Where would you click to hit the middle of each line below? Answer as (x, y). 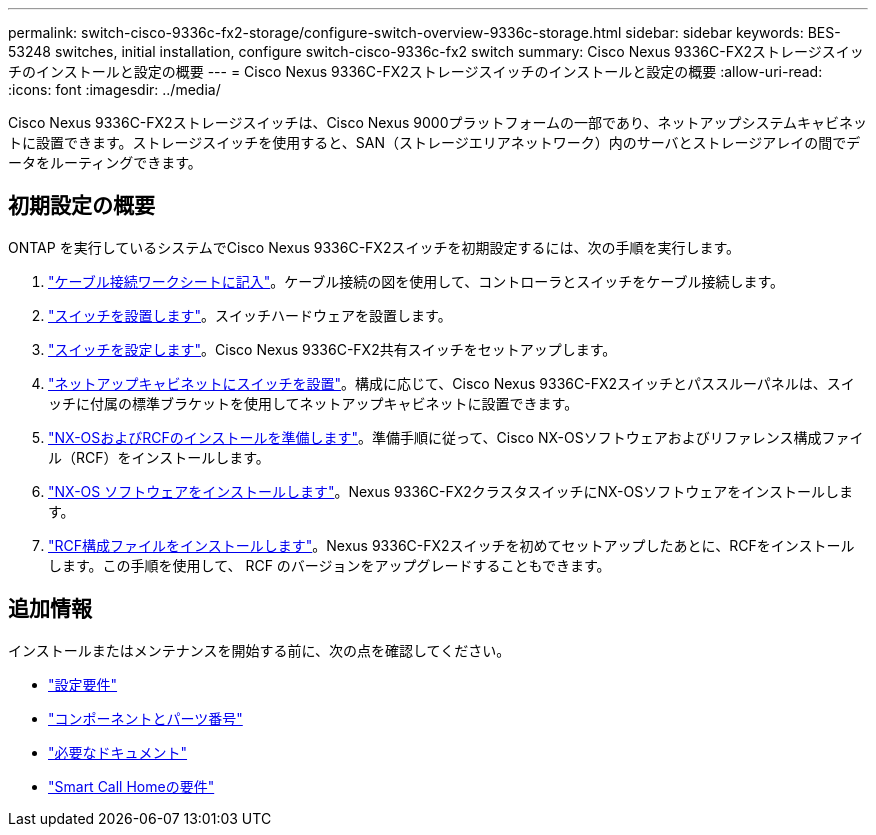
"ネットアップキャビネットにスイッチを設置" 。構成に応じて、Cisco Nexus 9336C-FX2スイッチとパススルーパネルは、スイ (451, 383)
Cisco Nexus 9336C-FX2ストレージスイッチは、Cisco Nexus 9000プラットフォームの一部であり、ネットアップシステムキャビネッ (437, 122)
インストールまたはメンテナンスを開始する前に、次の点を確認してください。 (259, 650)
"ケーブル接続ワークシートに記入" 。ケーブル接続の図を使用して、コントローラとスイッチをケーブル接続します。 (416, 281)
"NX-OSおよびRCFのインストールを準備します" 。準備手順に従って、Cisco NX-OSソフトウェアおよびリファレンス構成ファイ (456, 437)
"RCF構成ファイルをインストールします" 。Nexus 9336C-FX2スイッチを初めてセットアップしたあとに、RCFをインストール (451, 545)
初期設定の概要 (81, 206)
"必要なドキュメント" (118, 752)
